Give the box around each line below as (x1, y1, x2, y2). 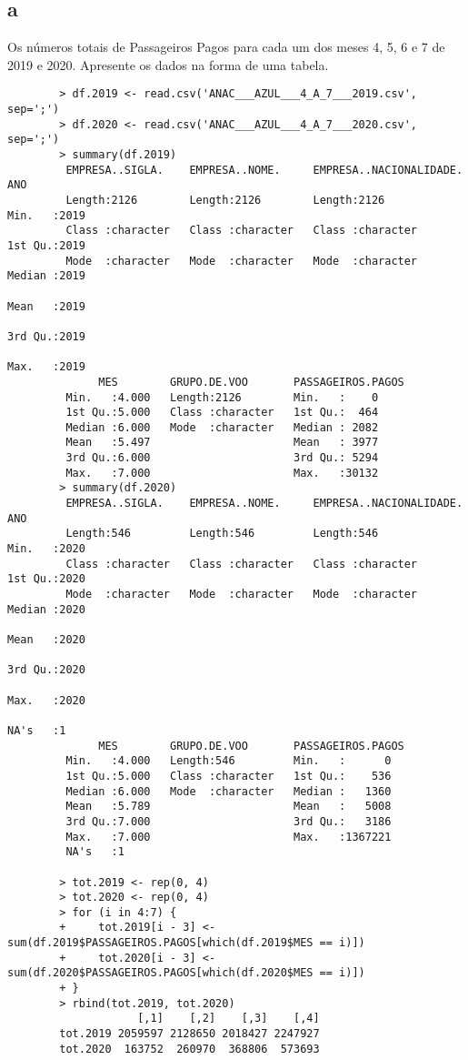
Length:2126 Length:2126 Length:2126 (65, 193, 385, 207)
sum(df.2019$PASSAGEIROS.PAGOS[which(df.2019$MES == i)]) (7, 936, 365, 950)
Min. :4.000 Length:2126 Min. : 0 (65, 390, 379, 404)
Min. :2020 (7, 542, 85, 556)
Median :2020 (7, 602, 85, 616)
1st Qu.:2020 (7, 572, 85, 586)
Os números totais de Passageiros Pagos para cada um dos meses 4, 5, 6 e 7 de (7, 37, 445, 56)
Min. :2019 (7, 208, 85, 222)
